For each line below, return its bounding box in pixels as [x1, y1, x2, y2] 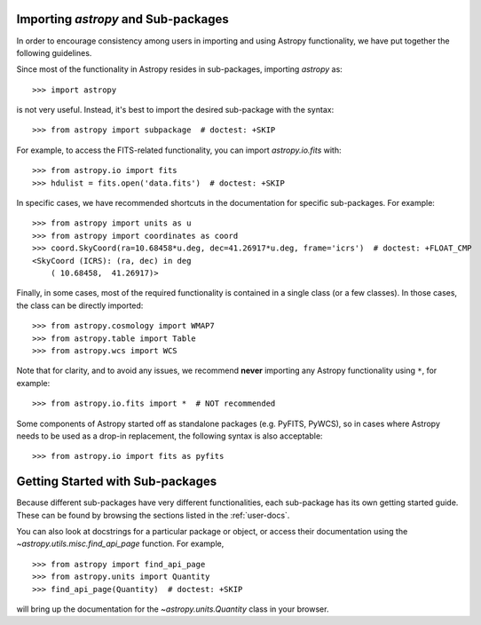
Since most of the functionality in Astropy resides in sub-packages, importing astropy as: [16, 64, 343, 75]
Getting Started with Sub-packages [16, 474, 217, 489]
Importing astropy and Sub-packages [16, 12, 230, 27]
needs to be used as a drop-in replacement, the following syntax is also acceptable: [16, 431, 323, 441]
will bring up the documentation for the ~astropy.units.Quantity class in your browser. [16, 604, 329, 614]
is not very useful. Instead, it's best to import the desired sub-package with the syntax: [16, 105, 335, 115]
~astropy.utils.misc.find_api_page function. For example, [16, 538, 225, 550]
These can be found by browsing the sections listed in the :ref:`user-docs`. [16, 510, 290, 520]
